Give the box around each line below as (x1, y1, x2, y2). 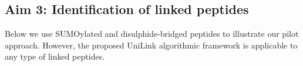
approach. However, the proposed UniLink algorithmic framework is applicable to (5, 39, 298, 51)
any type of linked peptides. (5, 50, 105, 62)
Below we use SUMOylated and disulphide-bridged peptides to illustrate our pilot (5, 27, 299, 40)
